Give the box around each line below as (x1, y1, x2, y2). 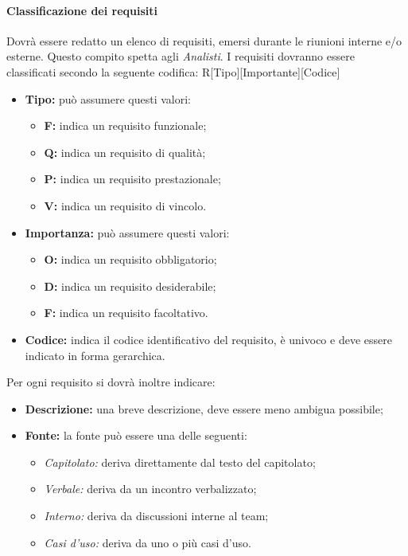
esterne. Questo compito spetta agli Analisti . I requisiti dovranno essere (6, 48, 355, 65)
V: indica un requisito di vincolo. (44, 197, 207, 213)
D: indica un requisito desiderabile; (44, 277, 216, 294)
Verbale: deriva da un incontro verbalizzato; (44, 480, 257, 497)
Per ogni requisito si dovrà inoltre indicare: (6, 374, 216, 390)
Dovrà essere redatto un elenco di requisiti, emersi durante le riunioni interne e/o (6, 32, 402, 49)
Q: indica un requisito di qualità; (44, 143, 206, 160)
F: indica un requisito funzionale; (44, 117, 207, 134)
